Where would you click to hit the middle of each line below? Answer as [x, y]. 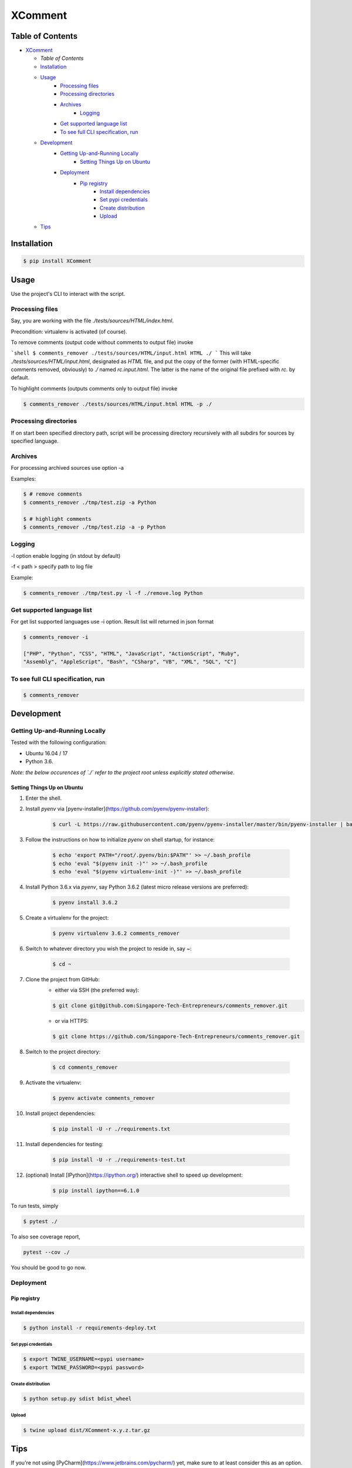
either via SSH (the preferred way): [97, 990]
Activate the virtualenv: [53, 1083]
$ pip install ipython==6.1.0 [96, 1191]
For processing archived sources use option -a [67, 468]
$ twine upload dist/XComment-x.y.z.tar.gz [87, 1430]
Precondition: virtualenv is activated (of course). [69, 331]
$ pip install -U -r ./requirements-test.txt [119, 1160]
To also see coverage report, [45, 1237]
